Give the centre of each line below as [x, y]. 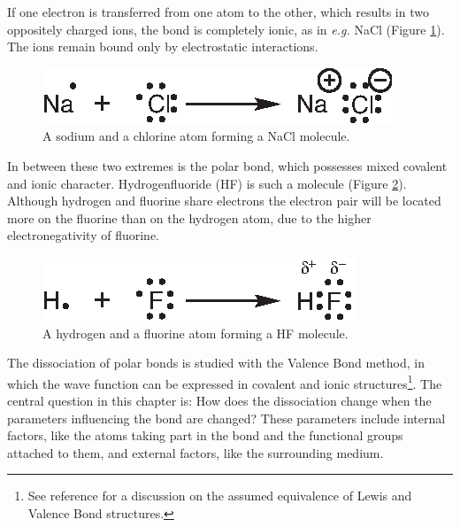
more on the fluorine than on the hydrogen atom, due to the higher [189, 217]
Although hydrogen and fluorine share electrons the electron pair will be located [224, 201]
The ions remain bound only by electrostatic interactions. [163, 46]
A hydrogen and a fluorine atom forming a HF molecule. [195, 333]
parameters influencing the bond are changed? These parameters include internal [226, 418]
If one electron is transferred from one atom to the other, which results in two [218, 12]
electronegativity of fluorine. [83, 235]
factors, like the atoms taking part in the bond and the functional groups [205, 435]
